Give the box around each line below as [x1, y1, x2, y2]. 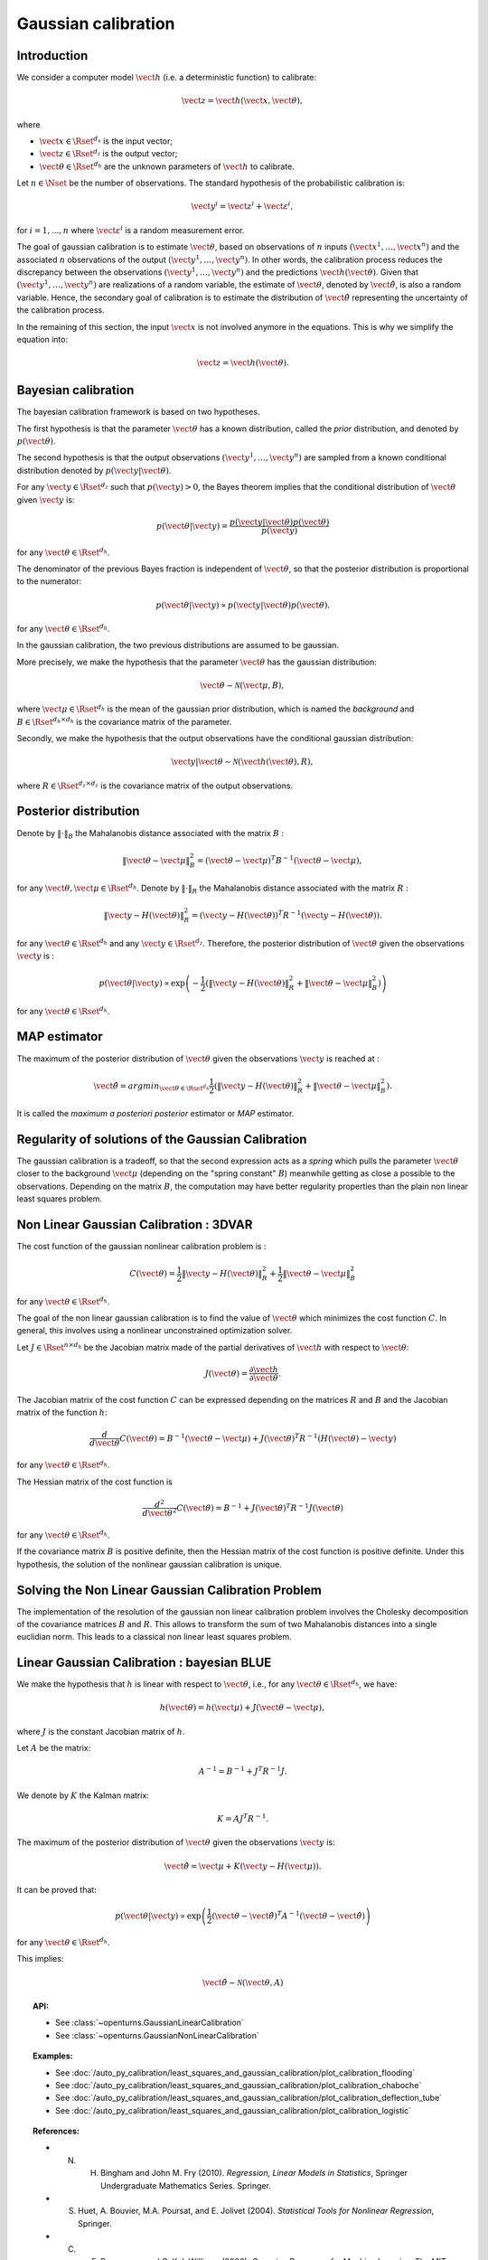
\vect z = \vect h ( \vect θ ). [196, 358, 289, 368]
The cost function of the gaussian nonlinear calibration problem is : [16, 1241, 267, 1252]
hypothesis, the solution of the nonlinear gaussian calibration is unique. [16, 1558, 282, 1569]
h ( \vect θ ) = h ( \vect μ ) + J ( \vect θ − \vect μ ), [159, 1702, 325, 1713]
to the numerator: [16, 576, 81, 587]
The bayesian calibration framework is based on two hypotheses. [16, 407, 260, 418]
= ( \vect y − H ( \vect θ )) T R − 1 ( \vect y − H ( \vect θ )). [191, 909, 383, 921]
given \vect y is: [16, 494, 75, 505]
